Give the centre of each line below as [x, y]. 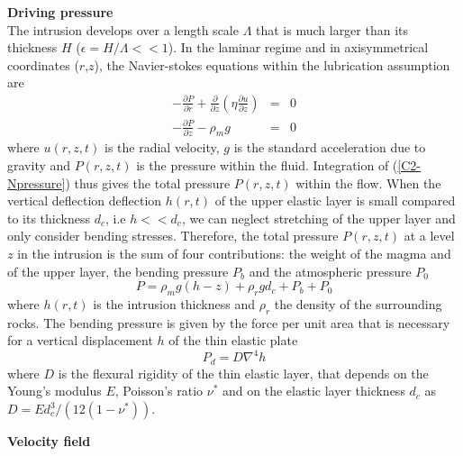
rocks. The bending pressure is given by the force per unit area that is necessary [229, 322]
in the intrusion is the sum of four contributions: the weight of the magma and [234, 253]
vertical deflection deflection [85, 201]
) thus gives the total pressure [148, 182]
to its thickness [49, 218]
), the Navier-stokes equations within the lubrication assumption [272, 64]
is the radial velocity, [162, 147]
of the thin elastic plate [233, 340]
